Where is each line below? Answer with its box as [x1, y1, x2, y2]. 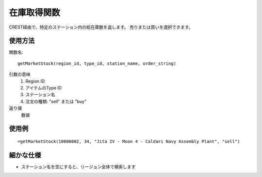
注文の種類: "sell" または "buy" [25, 98, 87, 104]
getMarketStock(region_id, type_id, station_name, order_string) [17, 60, 177, 66]
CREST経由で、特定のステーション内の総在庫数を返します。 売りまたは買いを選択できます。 [9, 24, 193, 30]
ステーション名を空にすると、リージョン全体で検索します [21, 163, 136, 169]
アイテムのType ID [25, 85, 62, 91]
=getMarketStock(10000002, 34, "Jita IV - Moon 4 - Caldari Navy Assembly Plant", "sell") [17, 138, 240, 144]
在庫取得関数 [9, 7, 61, 18]
